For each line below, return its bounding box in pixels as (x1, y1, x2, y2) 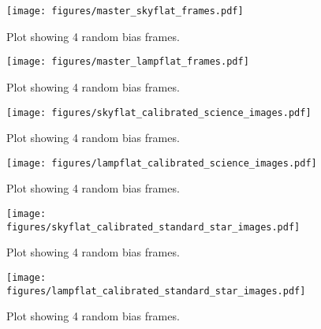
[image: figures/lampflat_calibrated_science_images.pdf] (6, 157, 317, 169)
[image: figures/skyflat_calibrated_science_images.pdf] (6, 107, 312, 118)
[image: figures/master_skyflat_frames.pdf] (6, 6, 244, 17)
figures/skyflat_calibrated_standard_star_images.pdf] (6, 221, 300, 233)
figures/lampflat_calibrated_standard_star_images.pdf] (6, 285, 306, 297)
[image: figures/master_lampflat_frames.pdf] (6, 56, 249, 68)
